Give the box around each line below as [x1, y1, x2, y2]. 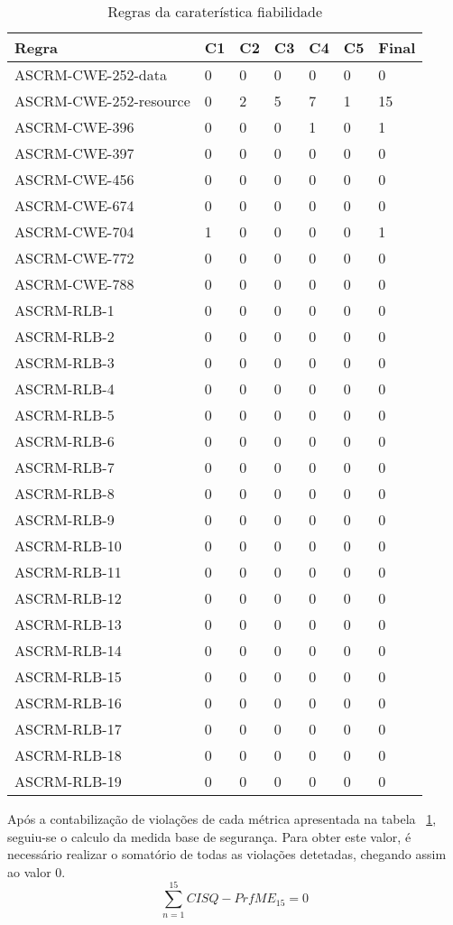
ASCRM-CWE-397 [14, 143, 134, 163]
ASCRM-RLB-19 [14, 771, 122, 791]
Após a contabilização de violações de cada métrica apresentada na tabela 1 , [7, 809, 437, 828]
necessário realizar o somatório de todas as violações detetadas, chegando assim [7, 845, 447, 864]
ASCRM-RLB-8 [14, 483, 115, 504]
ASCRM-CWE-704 [14, 221, 134, 242]
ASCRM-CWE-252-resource [14, 90, 190, 111]
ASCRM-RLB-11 [14, 561, 122, 582]
